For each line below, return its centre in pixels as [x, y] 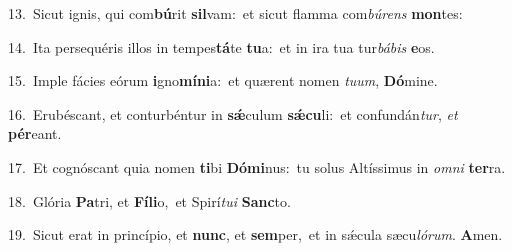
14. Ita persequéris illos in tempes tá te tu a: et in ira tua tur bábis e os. [221, 46]
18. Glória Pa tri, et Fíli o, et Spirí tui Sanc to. [149, 200]
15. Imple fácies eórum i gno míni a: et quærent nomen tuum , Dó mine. [223, 80]
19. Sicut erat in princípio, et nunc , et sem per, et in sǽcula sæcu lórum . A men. [255, 234]
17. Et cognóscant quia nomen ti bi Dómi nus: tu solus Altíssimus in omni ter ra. [257, 166]
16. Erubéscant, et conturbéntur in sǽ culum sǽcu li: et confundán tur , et [233, 113]
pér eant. [35, 133]
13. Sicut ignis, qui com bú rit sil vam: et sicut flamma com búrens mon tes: [235, 13]
